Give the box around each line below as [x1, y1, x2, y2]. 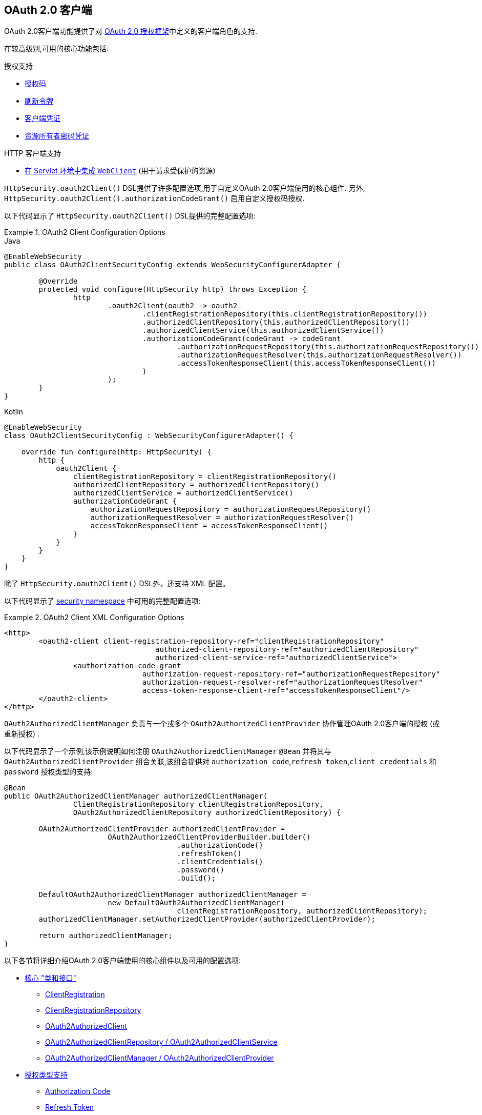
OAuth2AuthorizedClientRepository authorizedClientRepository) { [73, 808, 341, 817]
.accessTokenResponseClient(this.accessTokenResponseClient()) [177, 359, 436, 368]
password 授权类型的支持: [4, 767, 93, 776]
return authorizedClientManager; [38, 931, 173, 940]
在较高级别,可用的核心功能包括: [4, 44, 109, 53]
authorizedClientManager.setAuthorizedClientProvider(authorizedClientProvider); [38, 915, 375, 924]
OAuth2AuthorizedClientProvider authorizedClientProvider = [38, 825, 285, 833]
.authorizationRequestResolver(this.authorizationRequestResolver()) [177, 351, 462, 360]
